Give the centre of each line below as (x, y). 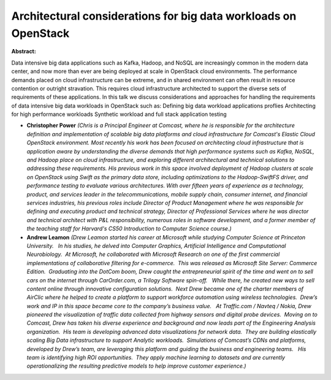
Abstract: (24, 52)
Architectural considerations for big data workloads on (154, 16)
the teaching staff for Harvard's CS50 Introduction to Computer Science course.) (129, 229)
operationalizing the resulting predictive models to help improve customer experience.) (136, 366)
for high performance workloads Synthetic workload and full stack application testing (119, 114)
